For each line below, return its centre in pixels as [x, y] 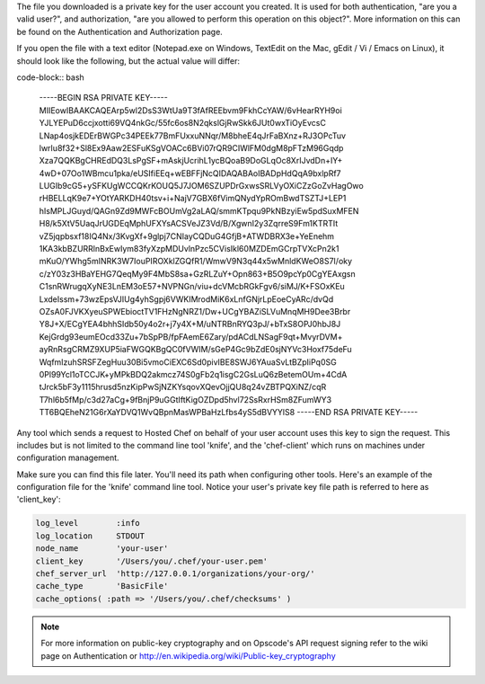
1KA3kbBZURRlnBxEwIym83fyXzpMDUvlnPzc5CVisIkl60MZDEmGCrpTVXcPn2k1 [189, 249]
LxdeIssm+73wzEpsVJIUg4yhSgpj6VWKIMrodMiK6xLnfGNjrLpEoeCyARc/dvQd [186, 299]
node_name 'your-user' [102, 549]
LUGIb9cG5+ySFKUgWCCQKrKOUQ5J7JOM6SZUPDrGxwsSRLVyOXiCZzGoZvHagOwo [201, 186]
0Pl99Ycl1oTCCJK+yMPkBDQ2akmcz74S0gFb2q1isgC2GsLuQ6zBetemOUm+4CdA [193, 374]
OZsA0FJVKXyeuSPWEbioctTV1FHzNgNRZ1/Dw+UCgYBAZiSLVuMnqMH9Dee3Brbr [195, 311]
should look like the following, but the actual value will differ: [128, 61]
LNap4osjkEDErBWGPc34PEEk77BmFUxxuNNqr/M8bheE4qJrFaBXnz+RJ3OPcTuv [192, 136]
